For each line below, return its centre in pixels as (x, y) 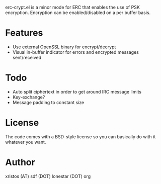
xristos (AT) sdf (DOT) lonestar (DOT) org (48, 176)
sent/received (27, 57)
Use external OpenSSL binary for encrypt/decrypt (64, 47)
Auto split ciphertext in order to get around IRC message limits (77, 91)
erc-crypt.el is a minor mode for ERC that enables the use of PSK (72, 7)
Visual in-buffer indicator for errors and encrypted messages (76, 52)
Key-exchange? (29, 97)
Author (20, 162)
